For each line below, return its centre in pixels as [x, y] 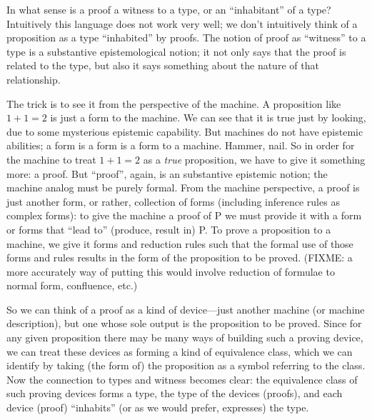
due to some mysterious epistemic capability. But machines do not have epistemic [185, 131]
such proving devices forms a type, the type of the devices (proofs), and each [175, 393]
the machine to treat [51, 159]
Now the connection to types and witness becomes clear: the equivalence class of [182, 379]
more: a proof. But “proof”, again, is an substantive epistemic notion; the [167, 173]
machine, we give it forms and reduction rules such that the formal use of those [180, 243]
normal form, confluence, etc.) [72, 285]
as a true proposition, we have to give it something [254, 159]
